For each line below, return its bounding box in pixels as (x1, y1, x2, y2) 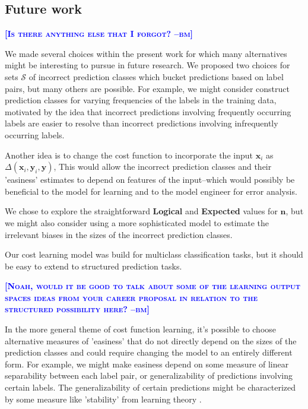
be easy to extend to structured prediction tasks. (5, 259, 182, 272)
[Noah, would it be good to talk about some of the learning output (5, 280, 300, 292)
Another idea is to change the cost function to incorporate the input (5, 148, 253, 161)
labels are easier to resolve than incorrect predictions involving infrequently (5, 117, 278, 129)
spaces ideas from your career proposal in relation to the (5, 291, 258, 303)
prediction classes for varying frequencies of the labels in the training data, (5, 94, 277, 106)
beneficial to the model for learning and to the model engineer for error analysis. (5, 185, 297, 197)
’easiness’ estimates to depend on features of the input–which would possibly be (5, 173, 295, 186)
